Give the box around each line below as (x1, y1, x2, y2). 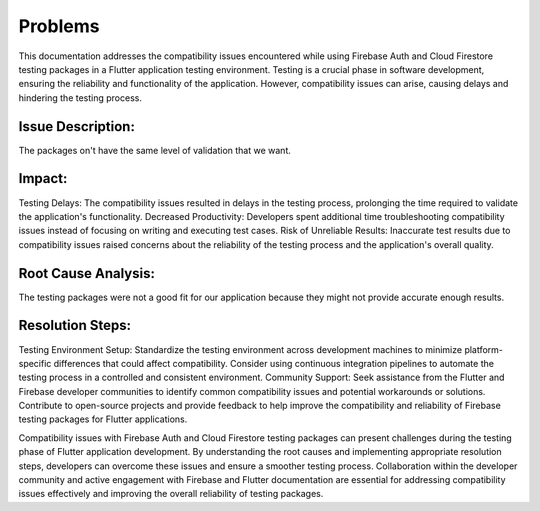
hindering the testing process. (18, 91, 142, 104)
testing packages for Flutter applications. (18, 413, 188, 425)
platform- (464, 343, 504, 355)
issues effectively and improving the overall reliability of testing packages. (18, 488, 324, 500)
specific (18, 357, 52, 369)
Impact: (18, 170, 68, 187)
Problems (18, 15, 100, 37)
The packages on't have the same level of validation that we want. (18, 144, 292, 156)
